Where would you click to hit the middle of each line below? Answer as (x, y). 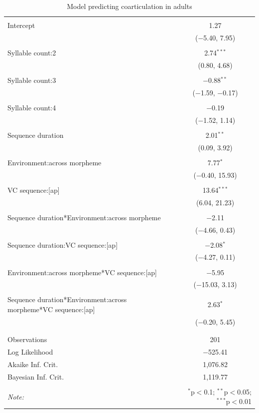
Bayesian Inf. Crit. (36, 376)
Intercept (21, 25)
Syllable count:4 (32, 107)
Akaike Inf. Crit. (33, 364)
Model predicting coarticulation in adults (129, 6)
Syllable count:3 (32, 80)
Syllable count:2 (32, 53)
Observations (27, 339)
